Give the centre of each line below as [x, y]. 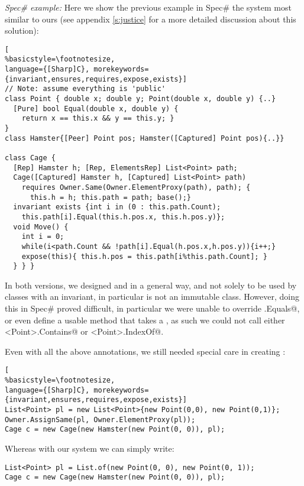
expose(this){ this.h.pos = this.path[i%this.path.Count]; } [144, 256]
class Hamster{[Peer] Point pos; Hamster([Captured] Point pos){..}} [145, 138]
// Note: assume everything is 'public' [85, 89]
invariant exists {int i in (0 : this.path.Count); [117, 207]
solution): [22, 30]
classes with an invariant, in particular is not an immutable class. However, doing [152, 297]
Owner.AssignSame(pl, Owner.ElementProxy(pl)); [100, 419]
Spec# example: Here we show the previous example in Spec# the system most [148, 7]
